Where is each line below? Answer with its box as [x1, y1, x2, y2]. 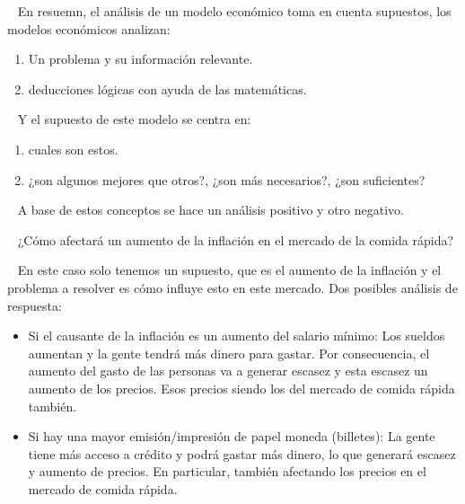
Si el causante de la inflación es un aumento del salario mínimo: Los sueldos [28, 326, 445, 345]
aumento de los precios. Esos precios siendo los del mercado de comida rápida [28, 378, 455, 397]
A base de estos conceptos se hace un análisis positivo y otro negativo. [17, 200, 404, 219]
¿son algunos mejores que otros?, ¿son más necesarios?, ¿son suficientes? [28, 170, 426, 189]
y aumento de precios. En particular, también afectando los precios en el [28, 462, 426, 481]
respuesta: [7, 296, 62, 314]
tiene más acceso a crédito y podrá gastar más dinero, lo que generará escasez [28, 444, 456, 463]
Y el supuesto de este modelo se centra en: [17, 110, 251, 128]
